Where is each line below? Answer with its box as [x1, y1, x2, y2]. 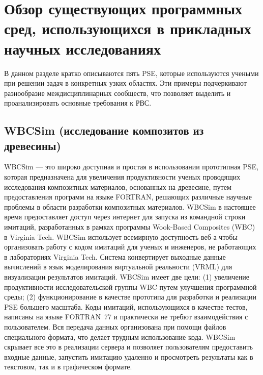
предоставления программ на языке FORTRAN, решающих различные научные [4, 191, 252, 202]
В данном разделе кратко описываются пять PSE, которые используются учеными [4, 67, 259, 78]
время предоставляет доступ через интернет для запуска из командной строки [4, 211, 246, 222]
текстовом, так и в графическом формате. [4, 361, 132, 372]
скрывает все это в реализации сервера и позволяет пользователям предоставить [4, 341, 253, 352]
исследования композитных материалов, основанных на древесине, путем [4, 181, 231, 192]
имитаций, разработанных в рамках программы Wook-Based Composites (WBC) [4, 221, 255, 232]
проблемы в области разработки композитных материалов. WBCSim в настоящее [4, 201, 256, 212]
